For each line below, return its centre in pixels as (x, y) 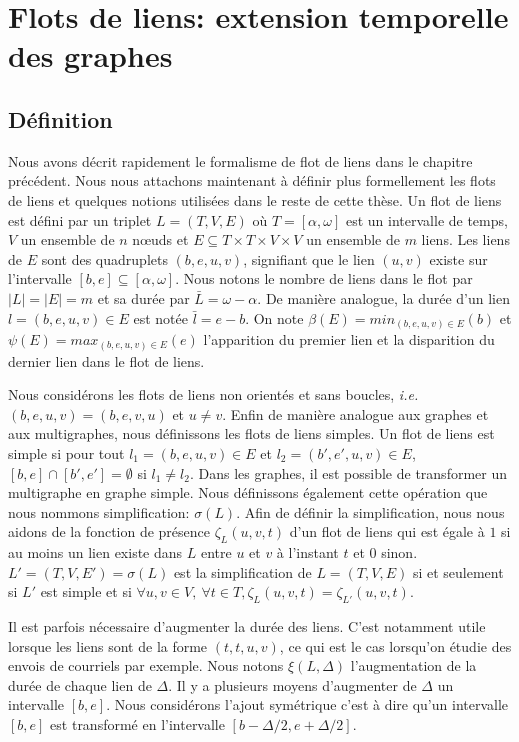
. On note (274, 317)
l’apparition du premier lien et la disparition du (349, 339)
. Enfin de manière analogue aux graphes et (355, 413)
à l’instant (307, 552)
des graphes (90, 55)
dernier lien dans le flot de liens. (106, 360)
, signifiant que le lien (309, 258)
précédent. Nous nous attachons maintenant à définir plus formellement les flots (252, 180)
